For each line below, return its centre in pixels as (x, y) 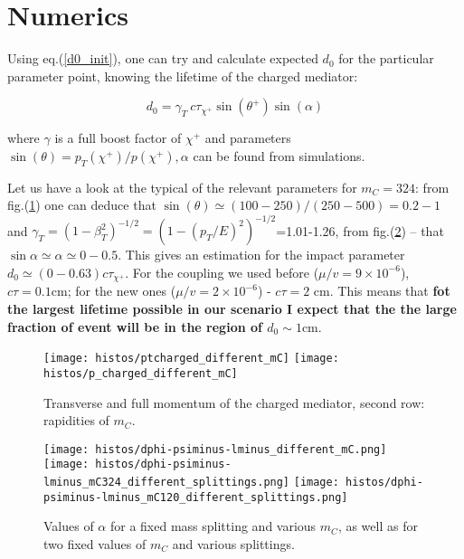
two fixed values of (95, 543)
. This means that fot (390, 291)
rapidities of (76, 420)
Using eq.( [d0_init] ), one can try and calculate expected (163, 58)
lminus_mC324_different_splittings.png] (167, 483)
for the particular (386, 58)
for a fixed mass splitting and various (213, 526)
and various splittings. (233, 543)
